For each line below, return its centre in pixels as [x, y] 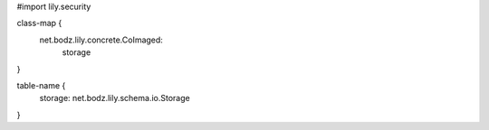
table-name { [41, 85]
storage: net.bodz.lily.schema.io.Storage [115, 98]
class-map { [39, 23]
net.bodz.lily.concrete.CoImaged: [101, 40]
